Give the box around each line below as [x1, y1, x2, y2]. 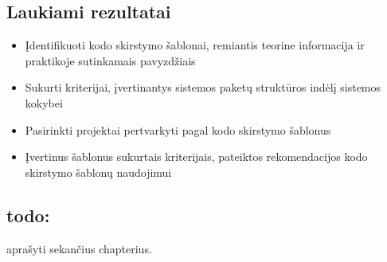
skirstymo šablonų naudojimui [25, 163, 172, 180]
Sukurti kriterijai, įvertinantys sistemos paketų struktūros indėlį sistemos [25, 79, 381, 96]
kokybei [25, 94, 63, 111]
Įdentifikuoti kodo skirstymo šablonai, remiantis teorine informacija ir [25, 37, 365, 53]
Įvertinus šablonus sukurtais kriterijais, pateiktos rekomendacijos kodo [25, 148, 368, 165]
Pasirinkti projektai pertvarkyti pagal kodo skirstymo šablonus [25, 121, 331, 138]
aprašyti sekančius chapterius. [6, 240, 152, 256]
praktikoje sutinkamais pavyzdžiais [25, 52, 196, 68]
